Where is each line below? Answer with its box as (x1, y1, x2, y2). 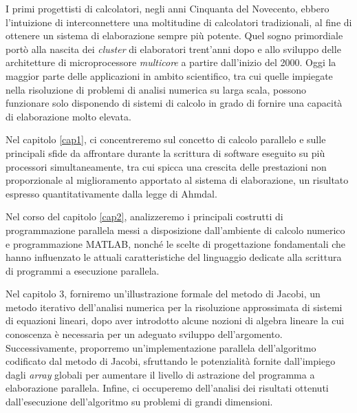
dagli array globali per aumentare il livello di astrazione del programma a (6, 367, 315, 381)
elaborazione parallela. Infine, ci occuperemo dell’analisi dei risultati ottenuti (6, 381, 329, 395)
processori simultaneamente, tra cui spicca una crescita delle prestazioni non (6, 159, 327, 173)
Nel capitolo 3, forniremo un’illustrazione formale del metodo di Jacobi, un (6, 286, 321, 301)
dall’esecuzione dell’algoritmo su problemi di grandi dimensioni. (6, 394, 273, 409)
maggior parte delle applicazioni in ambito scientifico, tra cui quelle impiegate (6, 68, 333, 83)
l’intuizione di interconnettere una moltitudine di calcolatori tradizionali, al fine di (6, 14, 352, 29)
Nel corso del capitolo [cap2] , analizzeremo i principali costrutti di (6, 209, 283, 224)
